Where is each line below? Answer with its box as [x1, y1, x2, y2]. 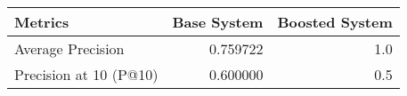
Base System [172, 12, 264, 32]
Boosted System [277, 12, 393, 32]
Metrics [14, 12, 69, 32]
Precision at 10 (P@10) [14, 64, 159, 84]
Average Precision [14, 38, 125, 59]
